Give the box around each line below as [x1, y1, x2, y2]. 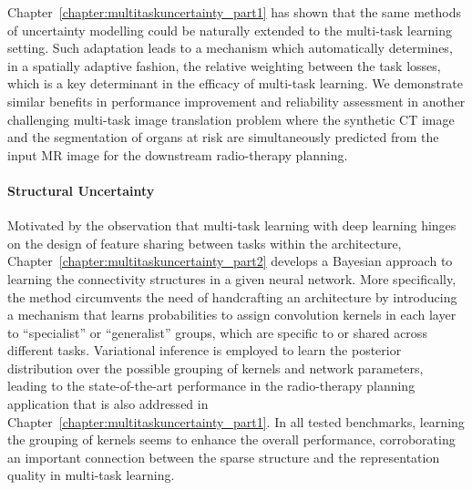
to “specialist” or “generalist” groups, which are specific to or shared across [7, 322, 427, 342]
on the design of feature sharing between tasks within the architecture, [7, 233, 402, 252]
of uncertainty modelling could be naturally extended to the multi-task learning [7, 20, 452, 39]
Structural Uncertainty [7, 180, 155, 199]
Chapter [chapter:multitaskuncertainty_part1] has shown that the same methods [7, 3, 461, 21]
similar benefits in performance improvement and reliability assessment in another [7, 91, 466, 110]
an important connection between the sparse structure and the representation [7, 447, 440, 466]
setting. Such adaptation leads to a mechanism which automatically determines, [7, 38, 453, 57]
